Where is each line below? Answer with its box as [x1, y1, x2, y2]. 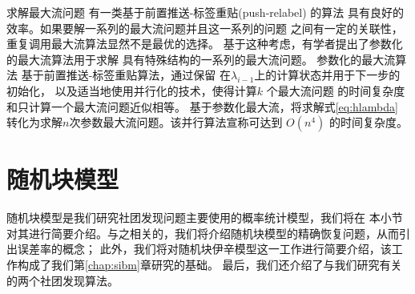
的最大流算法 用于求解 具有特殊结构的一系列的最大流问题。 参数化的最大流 [6, 50, 396, 67]
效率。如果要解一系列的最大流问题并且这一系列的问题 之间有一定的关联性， [6, 19, 403, 36]
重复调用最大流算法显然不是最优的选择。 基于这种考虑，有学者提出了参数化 [6, 35, 403, 52]
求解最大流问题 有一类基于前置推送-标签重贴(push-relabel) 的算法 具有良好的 [6, 4, 404, 20]
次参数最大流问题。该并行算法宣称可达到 [69, 114, 283, 131]
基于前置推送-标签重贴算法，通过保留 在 [21, 66, 231, 83]
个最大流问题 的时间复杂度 [266, 82, 405, 99]
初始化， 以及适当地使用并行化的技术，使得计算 [6, 82, 257, 99]
